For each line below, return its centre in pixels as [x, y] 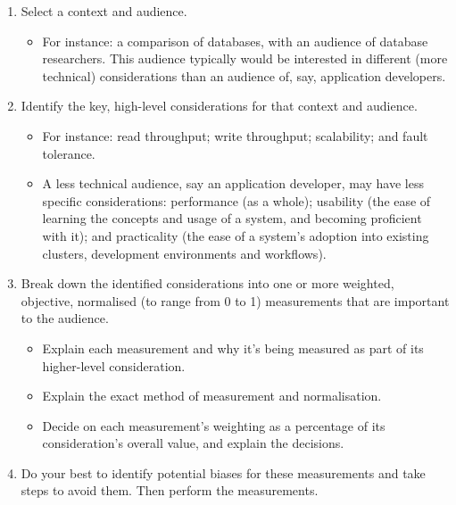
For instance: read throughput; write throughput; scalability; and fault [235, 135]
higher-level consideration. [114, 365]
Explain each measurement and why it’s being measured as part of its [233, 348]
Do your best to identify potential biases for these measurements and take [223, 472]
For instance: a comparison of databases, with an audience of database [235, 41]
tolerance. [69, 153]
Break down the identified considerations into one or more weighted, [207, 283]
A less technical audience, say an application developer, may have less [233, 183]
